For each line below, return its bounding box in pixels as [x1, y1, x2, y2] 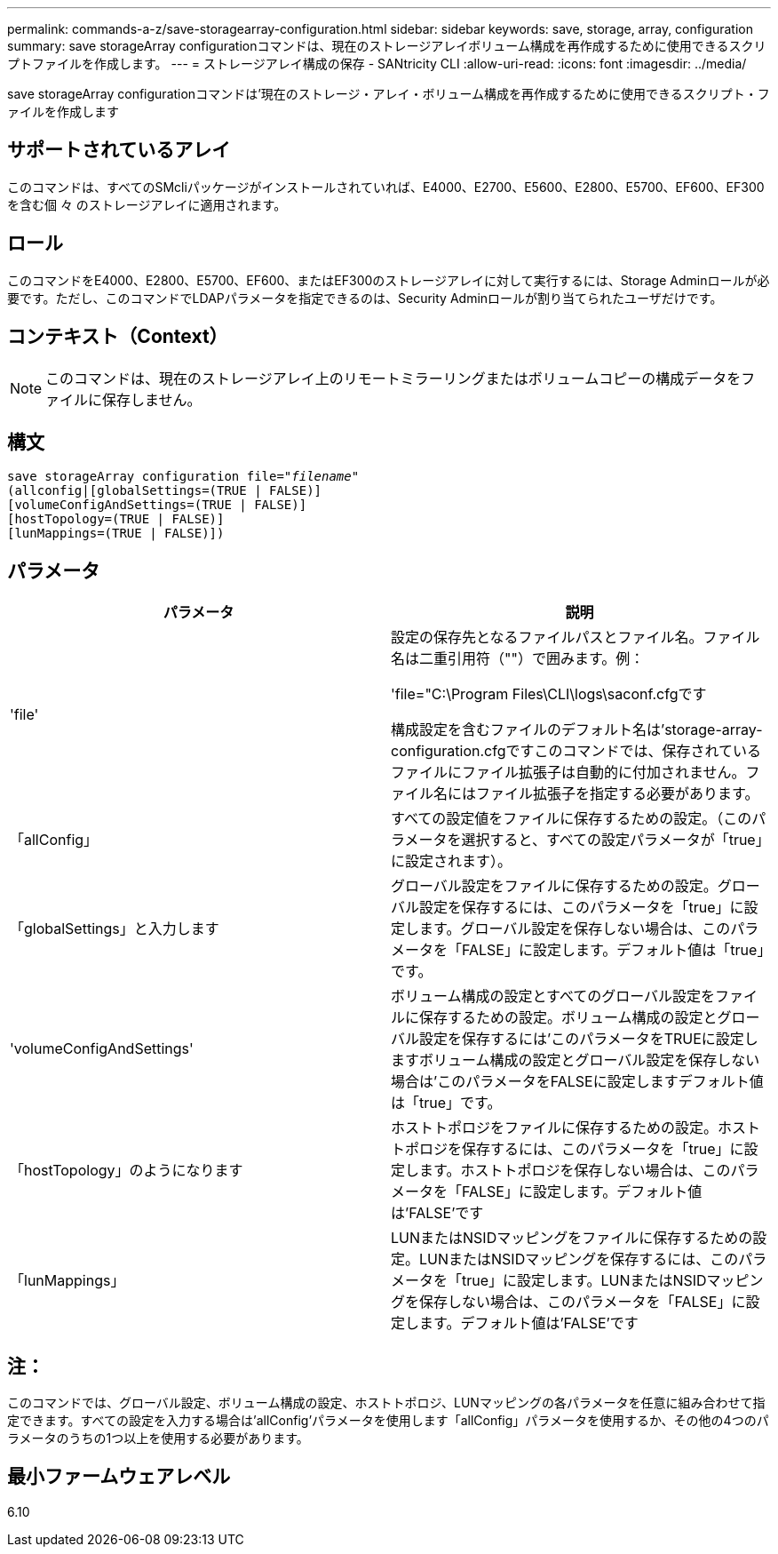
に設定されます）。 [391, 852, 512, 871]
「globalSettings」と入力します [10, 920, 219, 938]
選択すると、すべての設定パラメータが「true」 [461, 831, 763, 849]
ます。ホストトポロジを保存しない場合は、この [419, 1161, 731, 1180]
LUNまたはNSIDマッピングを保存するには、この [419, 1250, 739, 1269]
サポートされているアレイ [7, 139, 231, 162]
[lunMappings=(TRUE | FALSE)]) [7, 526, 225, 541]
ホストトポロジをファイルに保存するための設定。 [391, 1119, 718, 1137]
